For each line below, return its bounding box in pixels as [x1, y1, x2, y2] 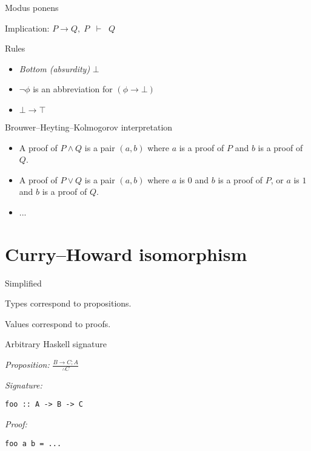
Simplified [5, 276, 42, 289]
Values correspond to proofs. [5, 317, 111, 330]
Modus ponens [5, 1, 59, 13]
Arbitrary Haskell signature [5, 337, 107, 350]
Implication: [5, 21, 50, 34]
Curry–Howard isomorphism [5, 241, 247, 266]
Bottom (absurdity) [19, 62, 90, 75]
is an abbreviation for [33, 83, 113, 95]
